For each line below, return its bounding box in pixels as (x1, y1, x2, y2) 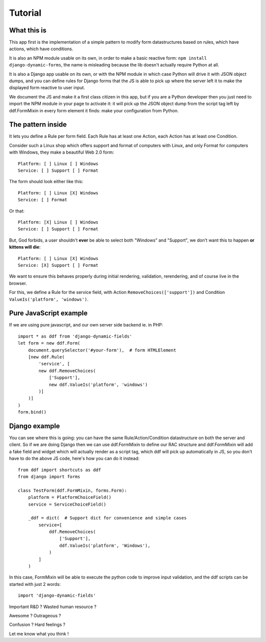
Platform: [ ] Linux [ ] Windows (18, 160, 99, 166)
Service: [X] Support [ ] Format (18, 262, 99, 268)
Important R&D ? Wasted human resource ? (9, 604, 97, 610)
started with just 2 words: (9, 581, 61, 587)
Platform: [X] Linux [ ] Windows (18, 220, 99, 225)
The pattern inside (9, 121, 67, 129)
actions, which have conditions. (9, 46, 73, 52)
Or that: (9, 208, 25, 214)
